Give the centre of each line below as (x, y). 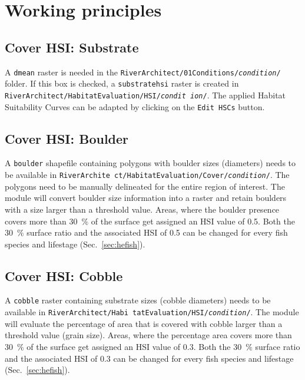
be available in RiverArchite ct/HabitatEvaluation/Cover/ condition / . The (147, 175)
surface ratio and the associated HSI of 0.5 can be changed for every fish (157, 232)
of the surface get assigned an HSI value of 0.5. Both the (193, 221)
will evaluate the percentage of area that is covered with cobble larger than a (144, 323)
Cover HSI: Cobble (64, 275)
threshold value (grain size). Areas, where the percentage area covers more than (148, 335)
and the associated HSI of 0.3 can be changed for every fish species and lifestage (149, 358)
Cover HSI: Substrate (72, 47)
